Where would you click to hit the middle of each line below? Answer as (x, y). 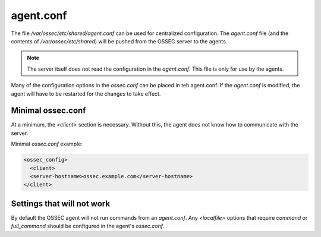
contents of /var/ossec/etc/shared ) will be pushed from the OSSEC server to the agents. (119, 41)
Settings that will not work (60, 203)
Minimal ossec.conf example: (47, 144)
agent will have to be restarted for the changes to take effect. (86, 94)
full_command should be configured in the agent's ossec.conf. (88, 226)
